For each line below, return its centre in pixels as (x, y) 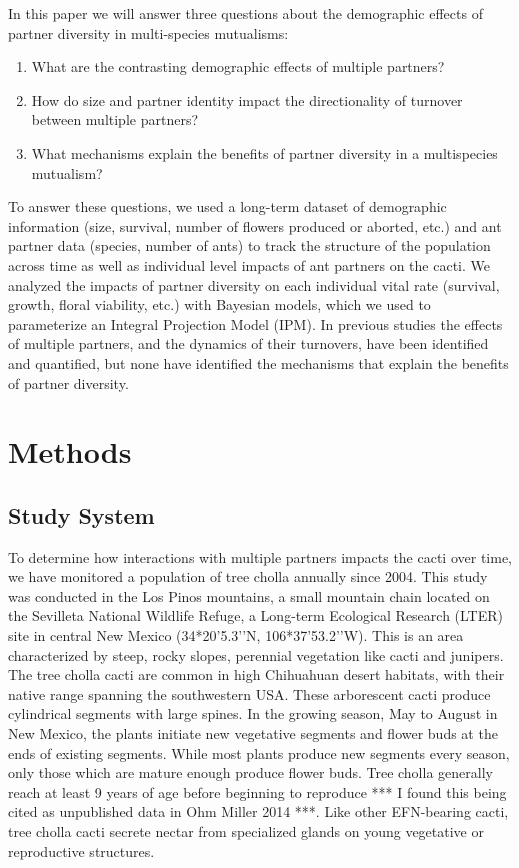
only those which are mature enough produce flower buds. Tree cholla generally (250, 772)
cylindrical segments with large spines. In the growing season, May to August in (253, 713)
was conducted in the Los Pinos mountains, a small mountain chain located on (249, 595)
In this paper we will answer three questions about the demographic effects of (245, 13)
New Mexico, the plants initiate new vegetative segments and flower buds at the (253, 733)
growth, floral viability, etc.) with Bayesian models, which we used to (219, 304)
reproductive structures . (81, 850)
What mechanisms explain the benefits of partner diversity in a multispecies (264, 152)
